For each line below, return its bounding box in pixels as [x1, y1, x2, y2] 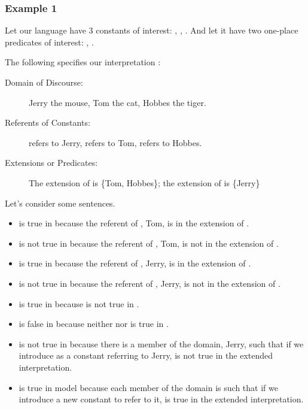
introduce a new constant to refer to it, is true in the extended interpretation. [19, 393, 304, 405]
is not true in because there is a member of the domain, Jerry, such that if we [19, 337, 304, 350]
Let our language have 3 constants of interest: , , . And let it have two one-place [5, 24, 298, 37]
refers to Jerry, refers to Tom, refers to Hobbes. [29, 136, 202, 149]
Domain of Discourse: [5, 76, 83, 88]
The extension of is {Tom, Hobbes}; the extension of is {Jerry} [29, 176, 260, 189]
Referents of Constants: [5, 116, 90, 129]
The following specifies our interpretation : [5, 56, 161, 68]
